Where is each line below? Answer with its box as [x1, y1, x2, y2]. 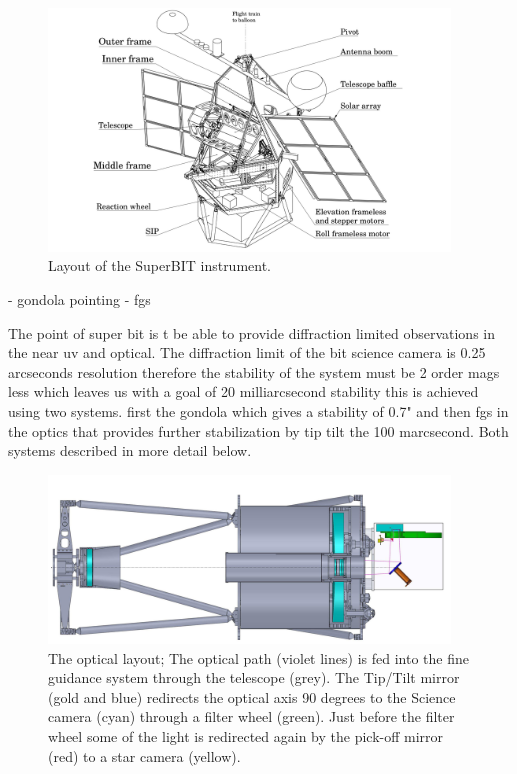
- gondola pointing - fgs [8, 289, 151, 310]
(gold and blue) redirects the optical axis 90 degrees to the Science [48, 686, 456, 707]
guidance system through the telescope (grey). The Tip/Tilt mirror [48, 667, 460, 688]
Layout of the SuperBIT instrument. [48, 255, 272, 276]
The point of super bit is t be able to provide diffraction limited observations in [8, 322, 495, 343]
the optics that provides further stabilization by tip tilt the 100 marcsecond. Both [8, 420, 509, 441]
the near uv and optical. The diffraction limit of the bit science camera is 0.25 [8, 342, 486, 363]
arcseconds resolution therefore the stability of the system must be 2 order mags [8, 361, 500, 382]
